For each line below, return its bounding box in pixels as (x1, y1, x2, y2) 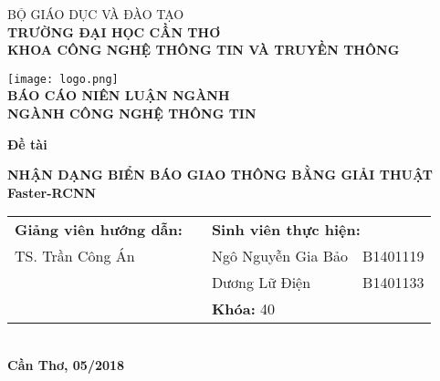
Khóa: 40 (211, 298, 276, 320)
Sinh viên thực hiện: (211, 219, 361, 241)
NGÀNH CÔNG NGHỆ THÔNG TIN (7, 104, 257, 123)
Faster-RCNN (7, 182, 97, 201)
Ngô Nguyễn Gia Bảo (211, 245, 349, 267)
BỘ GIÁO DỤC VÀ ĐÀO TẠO (7, 5, 184, 23)
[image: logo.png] (7, 72, 119, 86)
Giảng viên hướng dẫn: (15, 219, 183, 241)
